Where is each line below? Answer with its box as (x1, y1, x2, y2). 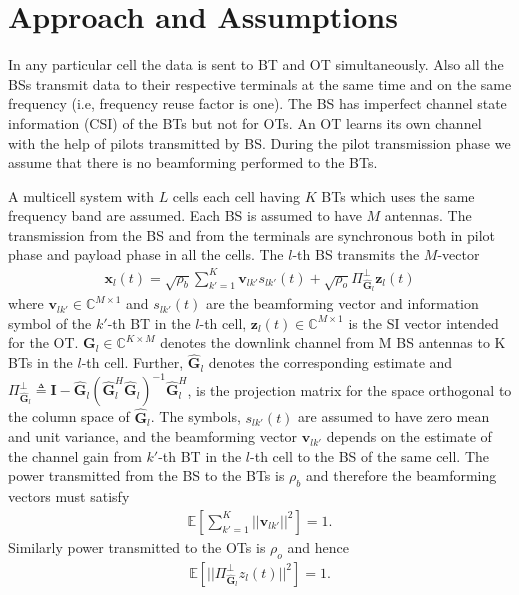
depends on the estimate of (326, 426, 492, 447)
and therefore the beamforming (305, 465, 497, 486)
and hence (287, 536, 349, 557)
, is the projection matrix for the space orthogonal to (187, 379, 512, 400)
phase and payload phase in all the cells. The (8, 244, 284, 265)
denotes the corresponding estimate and (208, 352, 453, 373)
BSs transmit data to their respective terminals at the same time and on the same (8, 73, 512, 94)
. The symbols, (150, 406, 241, 427)
